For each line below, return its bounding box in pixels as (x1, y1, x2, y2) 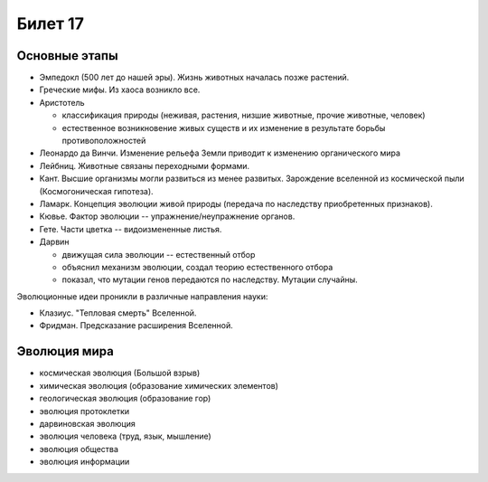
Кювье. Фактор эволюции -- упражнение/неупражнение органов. (39, 211, 296, 222)
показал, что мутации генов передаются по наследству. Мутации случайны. (61, 274, 359, 285)
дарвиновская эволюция (39, 418, 136, 429)
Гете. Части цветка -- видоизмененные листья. (39, 223, 222, 234)
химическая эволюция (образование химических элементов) (39, 380, 279, 391)
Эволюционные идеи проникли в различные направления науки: (16, 290, 268, 302)
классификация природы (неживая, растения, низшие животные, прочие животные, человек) (61, 109, 426, 121)
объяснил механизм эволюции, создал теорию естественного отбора (61, 261, 333, 272)
